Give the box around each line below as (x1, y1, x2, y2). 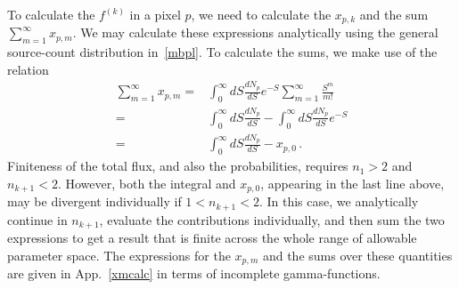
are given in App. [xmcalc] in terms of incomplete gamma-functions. (7, 264, 381, 283)
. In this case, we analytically (258, 192, 419, 211)
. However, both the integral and (57, 173, 236, 192)
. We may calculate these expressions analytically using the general (72, 23, 439, 42)
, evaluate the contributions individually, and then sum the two (99, 210, 445, 229)
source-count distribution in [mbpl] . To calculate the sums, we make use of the (7, 43, 438, 61)
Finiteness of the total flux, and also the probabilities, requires (7, 157, 348, 175)
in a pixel (129, 5, 181, 23)
